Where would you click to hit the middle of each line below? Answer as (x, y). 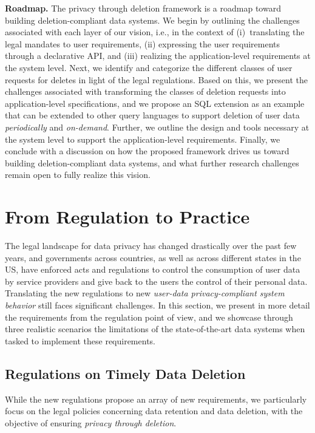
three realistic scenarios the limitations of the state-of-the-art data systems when (155, 329)
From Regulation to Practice (127, 216)
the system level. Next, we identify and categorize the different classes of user (149, 67)
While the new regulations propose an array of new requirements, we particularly (156, 399)
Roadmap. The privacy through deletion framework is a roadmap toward (143, 8)
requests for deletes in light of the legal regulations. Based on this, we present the (157, 79)
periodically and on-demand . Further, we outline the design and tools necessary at (157, 127)
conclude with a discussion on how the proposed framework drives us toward (147, 151)
